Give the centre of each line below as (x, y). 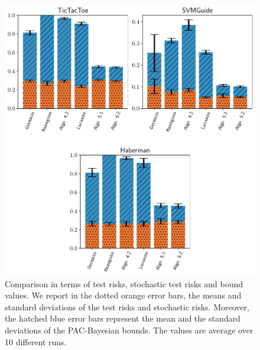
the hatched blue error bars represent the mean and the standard (123, 318)
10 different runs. (36, 341)
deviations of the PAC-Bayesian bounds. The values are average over (129, 330)
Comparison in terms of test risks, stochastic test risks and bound (124, 283)
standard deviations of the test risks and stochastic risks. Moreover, (127, 306)
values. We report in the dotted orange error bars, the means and (123, 295)
